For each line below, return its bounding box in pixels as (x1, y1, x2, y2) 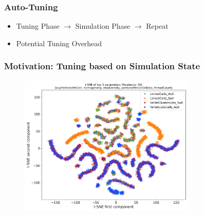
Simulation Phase (75, 21, 131, 31)
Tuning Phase (16, 21, 60, 31)
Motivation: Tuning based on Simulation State (4, 60, 200, 72)
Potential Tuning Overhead (16, 37, 102, 48)
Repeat (146, 21, 169, 31)
